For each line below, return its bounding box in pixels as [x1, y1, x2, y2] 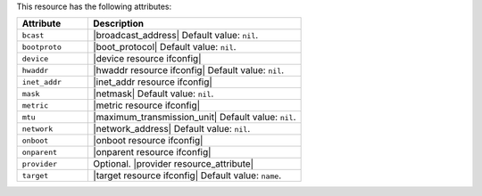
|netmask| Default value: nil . [92, 87, 214, 100]
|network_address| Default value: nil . [92, 123, 251, 135]
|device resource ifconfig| [92, 53, 202, 65]
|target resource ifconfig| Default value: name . [92, 169, 282, 182]
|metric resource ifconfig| [92, 99, 201, 111]
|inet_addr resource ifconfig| [92, 76, 213, 88]
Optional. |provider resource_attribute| [92, 158, 254, 170]
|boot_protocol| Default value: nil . [92, 41, 237, 53]
